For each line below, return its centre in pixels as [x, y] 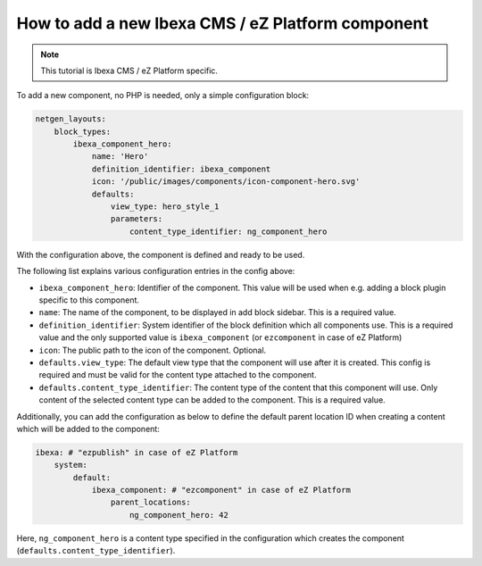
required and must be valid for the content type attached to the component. [178, 375]
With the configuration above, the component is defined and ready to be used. [161, 254]
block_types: [83, 131]
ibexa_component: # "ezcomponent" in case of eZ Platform [221, 490]
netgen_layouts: [71, 119]
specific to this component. [89, 300]
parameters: [137, 219]
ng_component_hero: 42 [179, 515]
